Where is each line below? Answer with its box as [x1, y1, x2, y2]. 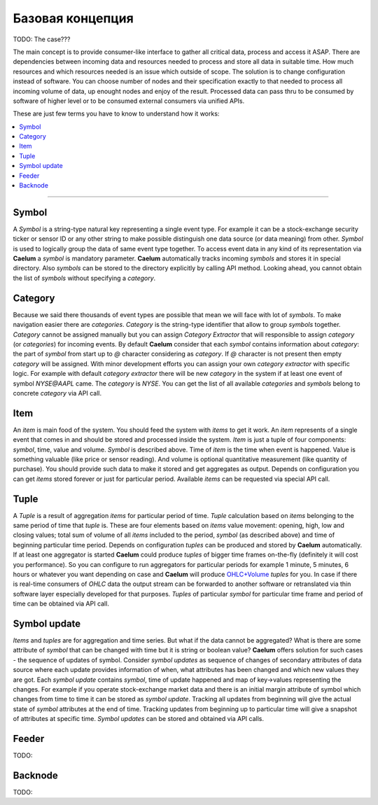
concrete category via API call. [13, 388, 101, 397]
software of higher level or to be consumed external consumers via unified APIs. [13, 97, 245, 105]
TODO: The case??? [13, 35, 71, 43]
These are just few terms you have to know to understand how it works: [13, 109, 220, 118]
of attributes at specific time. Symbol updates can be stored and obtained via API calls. [13, 715, 265, 723]
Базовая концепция [13, 10, 134, 26]
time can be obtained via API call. [13, 599, 110, 608]
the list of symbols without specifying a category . [13, 274, 156, 282]
